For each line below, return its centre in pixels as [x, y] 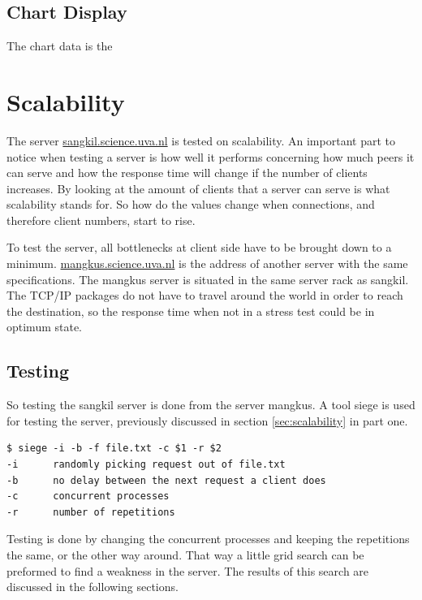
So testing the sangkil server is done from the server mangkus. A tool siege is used [211, 405]
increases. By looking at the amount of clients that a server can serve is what [198, 188]
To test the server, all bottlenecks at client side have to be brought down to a [199, 247]
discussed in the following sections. [93, 587]
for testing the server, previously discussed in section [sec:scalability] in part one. [207, 420]
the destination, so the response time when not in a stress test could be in [191, 311]
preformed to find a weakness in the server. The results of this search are [188, 570]
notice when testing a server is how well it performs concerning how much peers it [211, 156]
